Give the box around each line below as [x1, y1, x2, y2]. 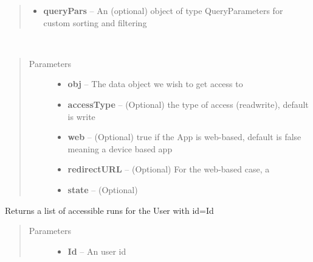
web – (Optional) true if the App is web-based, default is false [67, 130, 301, 143]
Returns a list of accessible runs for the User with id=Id [5, 204, 214, 216]
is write [67, 110, 95, 122]
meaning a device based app [67, 142, 173, 155]
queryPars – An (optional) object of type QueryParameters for [43, 4, 283, 16]
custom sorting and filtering [43, 16, 147, 29]
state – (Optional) [67, 183, 138, 196]
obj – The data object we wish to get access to [67, 77, 243, 90]
